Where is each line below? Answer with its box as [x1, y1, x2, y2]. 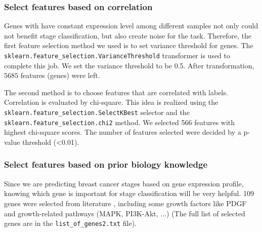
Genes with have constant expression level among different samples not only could [4, 20, 258, 31]
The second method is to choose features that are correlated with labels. [4, 87, 228, 97]
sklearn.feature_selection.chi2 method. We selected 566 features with [4, 117, 235, 127]
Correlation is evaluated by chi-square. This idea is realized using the [4, 97, 219, 107]
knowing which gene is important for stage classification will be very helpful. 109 [4, 188, 254, 199]
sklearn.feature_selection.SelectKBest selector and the [4, 107, 190, 118]
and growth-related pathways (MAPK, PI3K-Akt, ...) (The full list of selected [4, 208, 245, 218]
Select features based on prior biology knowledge [4, 158, 208, 171]
